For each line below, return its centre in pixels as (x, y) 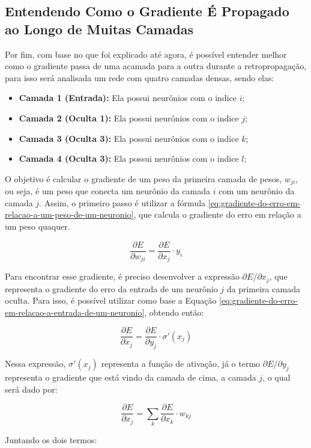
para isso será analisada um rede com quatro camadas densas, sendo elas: (140, 77)
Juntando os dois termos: (51, 439)
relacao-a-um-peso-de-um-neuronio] (69, 214)
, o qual (276, 377)
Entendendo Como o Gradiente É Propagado (147, 11)
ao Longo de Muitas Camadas (99, 29)
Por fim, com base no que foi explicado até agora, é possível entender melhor (146, 54)
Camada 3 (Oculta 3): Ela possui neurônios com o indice (129, 138)
